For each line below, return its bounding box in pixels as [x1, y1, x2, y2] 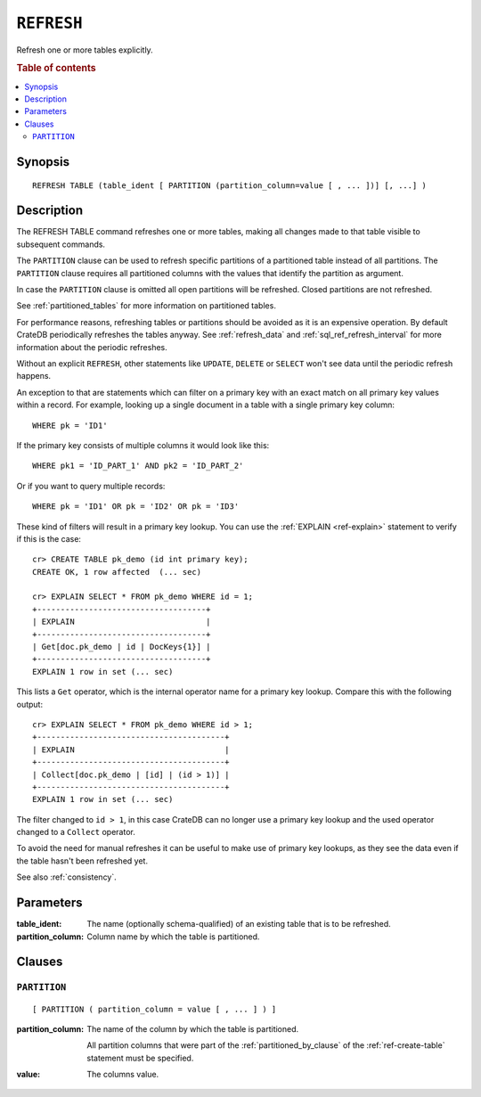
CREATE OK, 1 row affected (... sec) [32, 567, 202, 577]
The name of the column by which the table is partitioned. [86, 1023, 299, 1034]
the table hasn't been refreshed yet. [16, 855, 149, 866]
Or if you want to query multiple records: [16, 480, 166, 491]
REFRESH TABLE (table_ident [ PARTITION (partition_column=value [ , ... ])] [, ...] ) [32, 180, 428, 191]
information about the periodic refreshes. [16, 341, 168, 352]
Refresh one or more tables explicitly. [16, 45, 153, 55]
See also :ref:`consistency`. [16, 872, 118, 882]
